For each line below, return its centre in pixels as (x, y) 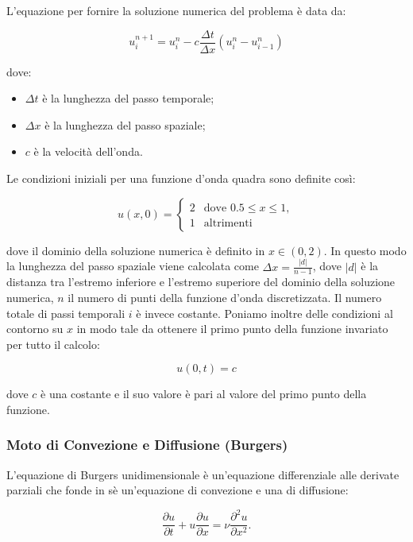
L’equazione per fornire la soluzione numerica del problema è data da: (176, 10)
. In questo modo (365, 250)
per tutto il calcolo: (53, 344)
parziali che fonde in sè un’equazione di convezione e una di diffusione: (178, 490)
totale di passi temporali (66, 313)
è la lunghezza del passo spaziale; (125, 124)
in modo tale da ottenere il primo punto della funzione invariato (232, 329)
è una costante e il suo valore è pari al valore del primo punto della (204, 394)
